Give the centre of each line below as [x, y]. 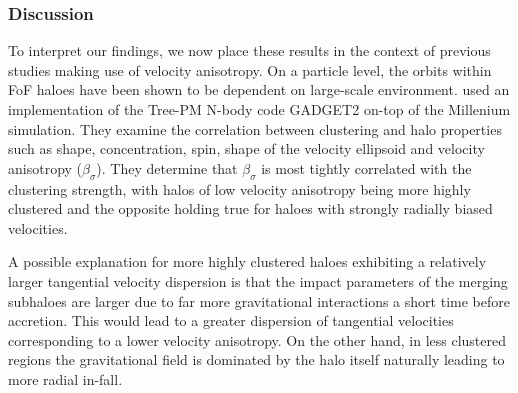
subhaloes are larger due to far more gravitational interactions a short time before [259, 300]
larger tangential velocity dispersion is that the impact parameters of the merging [258, 280]
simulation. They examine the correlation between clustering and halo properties [255, 128]
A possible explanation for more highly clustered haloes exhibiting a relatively [247, 261]
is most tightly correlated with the [366, 167]
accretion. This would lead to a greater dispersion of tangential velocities [231, 320]
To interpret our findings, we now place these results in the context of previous [249, 50]
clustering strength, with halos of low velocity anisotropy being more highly [239, 188]
